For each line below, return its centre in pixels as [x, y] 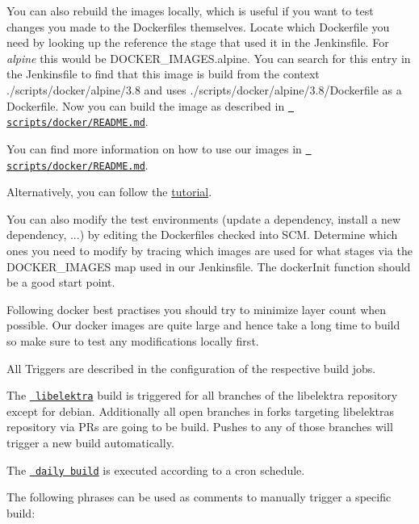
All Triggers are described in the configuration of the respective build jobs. [191, 368]
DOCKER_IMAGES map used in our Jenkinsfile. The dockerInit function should [209, 266]
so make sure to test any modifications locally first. [133, 340]
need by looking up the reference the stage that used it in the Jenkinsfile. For [198, 42]
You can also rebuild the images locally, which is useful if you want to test [190, 10]
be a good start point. [61, 282]
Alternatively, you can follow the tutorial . [109, 192]
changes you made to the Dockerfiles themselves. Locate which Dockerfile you [198, 26]
